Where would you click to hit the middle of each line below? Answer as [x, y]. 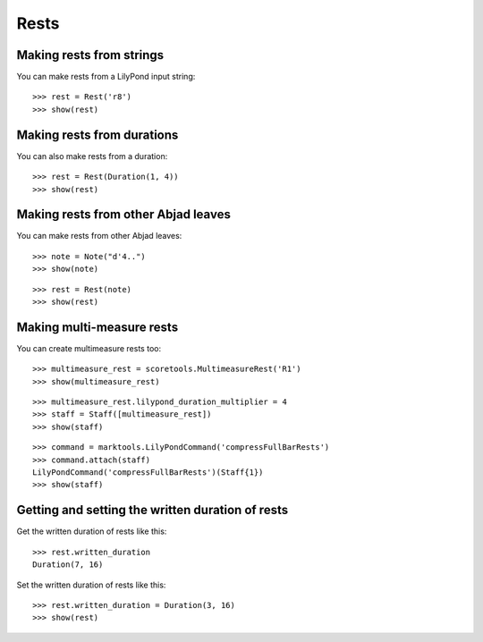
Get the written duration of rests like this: [92, 531]
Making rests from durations [97, 135]
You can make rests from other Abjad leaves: [99, 236]
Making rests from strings [90, 55]
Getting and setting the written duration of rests [153, 510]
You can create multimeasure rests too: [89, 348]
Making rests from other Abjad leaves [124, 215]
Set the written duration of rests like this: [91, 585]
